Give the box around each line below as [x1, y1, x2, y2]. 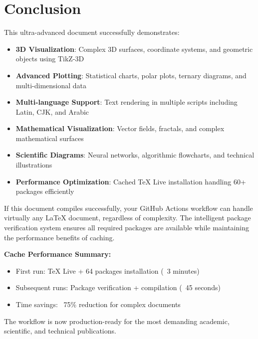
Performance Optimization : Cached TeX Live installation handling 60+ [15, 176, 246, 186]
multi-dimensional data [15, 80, 87, 90]
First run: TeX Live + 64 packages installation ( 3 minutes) [15, 265, 200, 276]
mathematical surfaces [15, 133, 84, 143]
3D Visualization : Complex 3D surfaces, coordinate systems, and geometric [15, 43, 253, 54]
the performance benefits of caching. [4, 232, 115, 242]
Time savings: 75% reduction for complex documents [15, 299, 181, 309]
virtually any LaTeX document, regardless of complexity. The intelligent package [4, 212, 251, 223]
